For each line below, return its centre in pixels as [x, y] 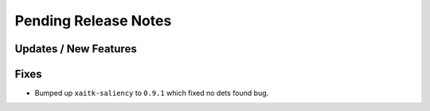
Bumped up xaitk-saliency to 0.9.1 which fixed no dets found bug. [152, 93]
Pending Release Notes [93, 21]
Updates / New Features [76, 49]
